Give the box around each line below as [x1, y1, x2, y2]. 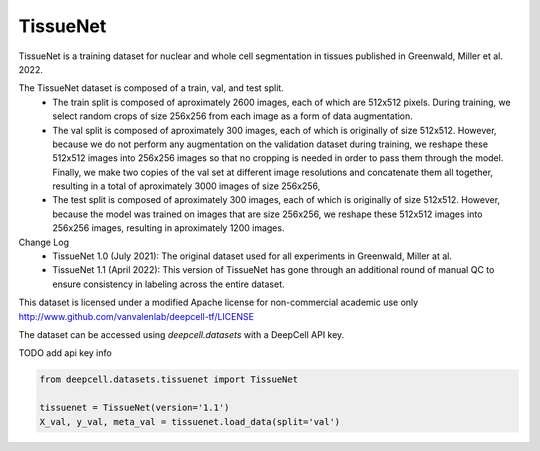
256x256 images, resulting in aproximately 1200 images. [52, 222, 285, 234]
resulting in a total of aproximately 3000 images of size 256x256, [52, 180, 321, 192]
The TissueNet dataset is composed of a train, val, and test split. [18, 82, 284, 94]
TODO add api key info [18, 347, 112, 359]
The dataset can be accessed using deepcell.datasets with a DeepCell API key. [18, 328, 345, 340]
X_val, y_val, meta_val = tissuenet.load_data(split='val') [39, 416, 341, 427]
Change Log [18, 236, 70, 248]
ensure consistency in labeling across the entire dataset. [52, 278, 285, 290]
